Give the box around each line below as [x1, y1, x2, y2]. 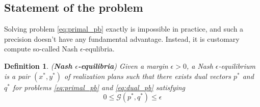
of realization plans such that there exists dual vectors [64, 70, 231, 81]
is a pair [4, 70, 31, 81]
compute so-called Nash [4, 43, 78, 54]
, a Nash [186, 60, 213, 71]
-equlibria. [83, 43, 115, 54]
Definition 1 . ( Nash [4, 60, 72, 71]
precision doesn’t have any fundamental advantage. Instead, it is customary [4, 33, 240, 44]
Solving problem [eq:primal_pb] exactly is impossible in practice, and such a [4, 23, 244, 34]
